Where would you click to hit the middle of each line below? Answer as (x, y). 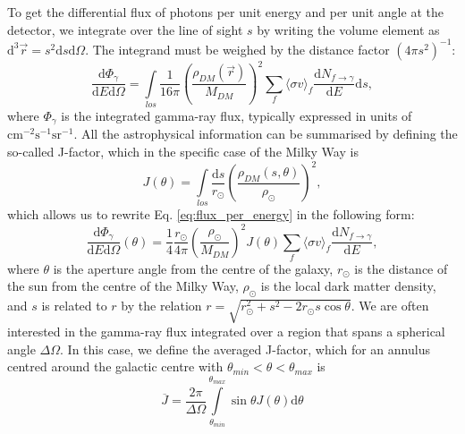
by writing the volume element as (348, 29)
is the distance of (401, 268)
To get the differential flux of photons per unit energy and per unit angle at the (225, 12)
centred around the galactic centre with (115, 366)
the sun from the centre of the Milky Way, (123, 286)
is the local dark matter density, (348, 286)
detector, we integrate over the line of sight (125, 29)
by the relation (161, 306)
